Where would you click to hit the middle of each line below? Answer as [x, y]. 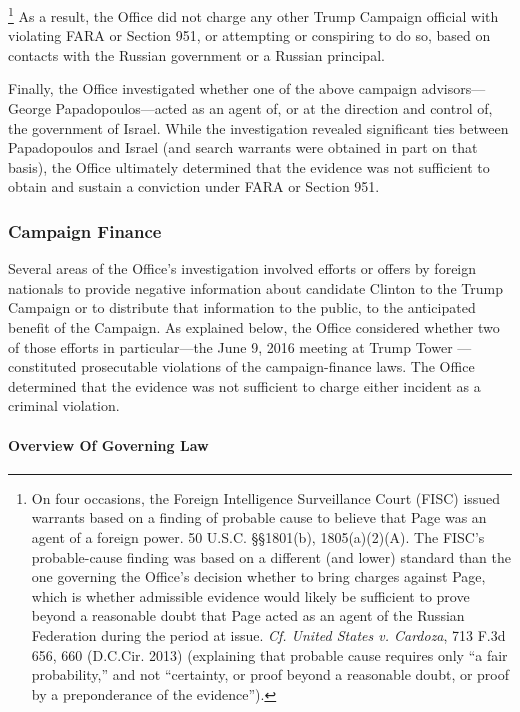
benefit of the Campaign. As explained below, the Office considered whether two [254, 327]
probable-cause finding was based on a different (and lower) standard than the [271, 556]
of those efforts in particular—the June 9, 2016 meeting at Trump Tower [230, 346]
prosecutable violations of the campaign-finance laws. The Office [278, 366]
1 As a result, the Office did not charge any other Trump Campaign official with [253, 14]
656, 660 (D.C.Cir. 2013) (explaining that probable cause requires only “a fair [269, 654]
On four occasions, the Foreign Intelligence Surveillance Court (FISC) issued [266, 497]
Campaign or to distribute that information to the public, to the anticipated [242, 307]
